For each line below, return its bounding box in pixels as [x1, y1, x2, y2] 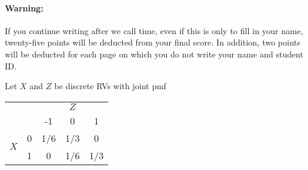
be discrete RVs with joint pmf [54, 80, 166, 92]
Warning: [5, 1, 44, 14]
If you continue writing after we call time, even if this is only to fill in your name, [5, 24, 303, 37]
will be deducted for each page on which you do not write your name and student [5, 47, 304, 60]
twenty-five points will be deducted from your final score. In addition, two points [5, 36, 301, 48]
